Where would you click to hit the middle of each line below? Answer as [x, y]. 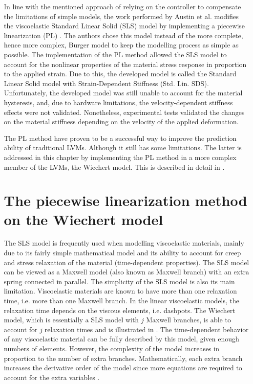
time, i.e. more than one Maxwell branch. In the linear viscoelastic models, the [122, 300]
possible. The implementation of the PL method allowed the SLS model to [116, 54]
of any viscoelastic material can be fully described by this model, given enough [122, 339]
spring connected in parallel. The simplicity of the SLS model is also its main [119, 281]
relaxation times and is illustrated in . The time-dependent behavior [147, 329]
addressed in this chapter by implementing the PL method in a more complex [120, 157]
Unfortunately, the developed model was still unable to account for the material [123, 93]
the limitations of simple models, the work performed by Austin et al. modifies [121, 16]
